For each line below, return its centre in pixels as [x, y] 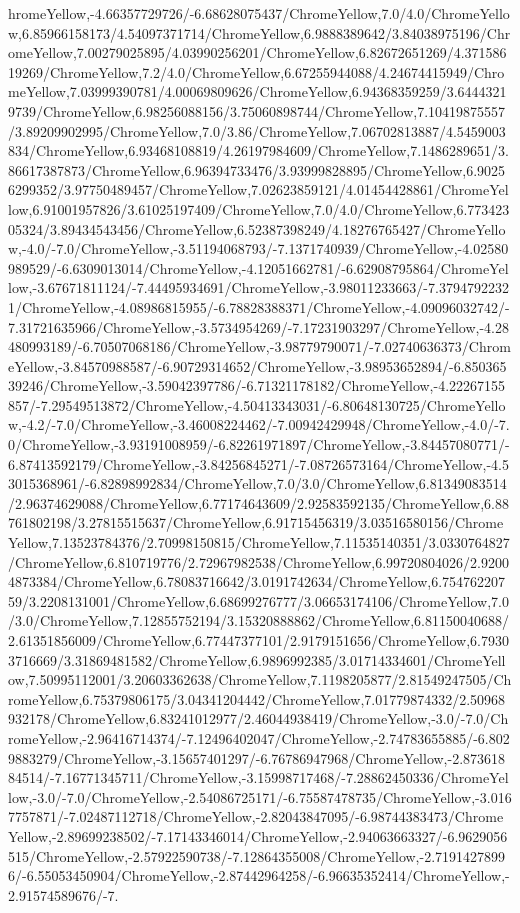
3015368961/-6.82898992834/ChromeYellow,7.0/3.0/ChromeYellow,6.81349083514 [257, 483]
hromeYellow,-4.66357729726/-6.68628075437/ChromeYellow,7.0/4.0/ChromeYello [259, 13]
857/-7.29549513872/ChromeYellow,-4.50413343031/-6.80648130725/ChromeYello [257, 404]
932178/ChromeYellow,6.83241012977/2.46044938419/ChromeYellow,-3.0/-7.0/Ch [258, 718]
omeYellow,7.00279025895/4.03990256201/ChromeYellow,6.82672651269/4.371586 [257, 52]
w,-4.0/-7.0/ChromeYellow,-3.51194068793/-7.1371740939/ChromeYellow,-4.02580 [258, 248]
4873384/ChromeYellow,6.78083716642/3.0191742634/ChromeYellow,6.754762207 [257, 581]
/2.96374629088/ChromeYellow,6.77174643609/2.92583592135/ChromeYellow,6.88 [258, 502]
